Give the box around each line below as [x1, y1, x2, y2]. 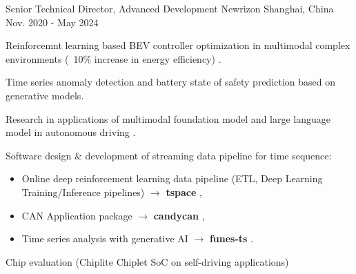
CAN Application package [21, 208, 132, 222]
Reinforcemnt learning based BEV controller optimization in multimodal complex [6, 38, 350, 52]
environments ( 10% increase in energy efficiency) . [6, 51, 221, 66]
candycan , [153, 208, 205, 222]
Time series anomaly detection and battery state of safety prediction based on [6, 75, 336, 89]
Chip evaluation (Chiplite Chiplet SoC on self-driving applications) [6, 254, 289, 268]
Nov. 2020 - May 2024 [6, 14, 99, 29]
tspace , [166, 184, 202, 199]
